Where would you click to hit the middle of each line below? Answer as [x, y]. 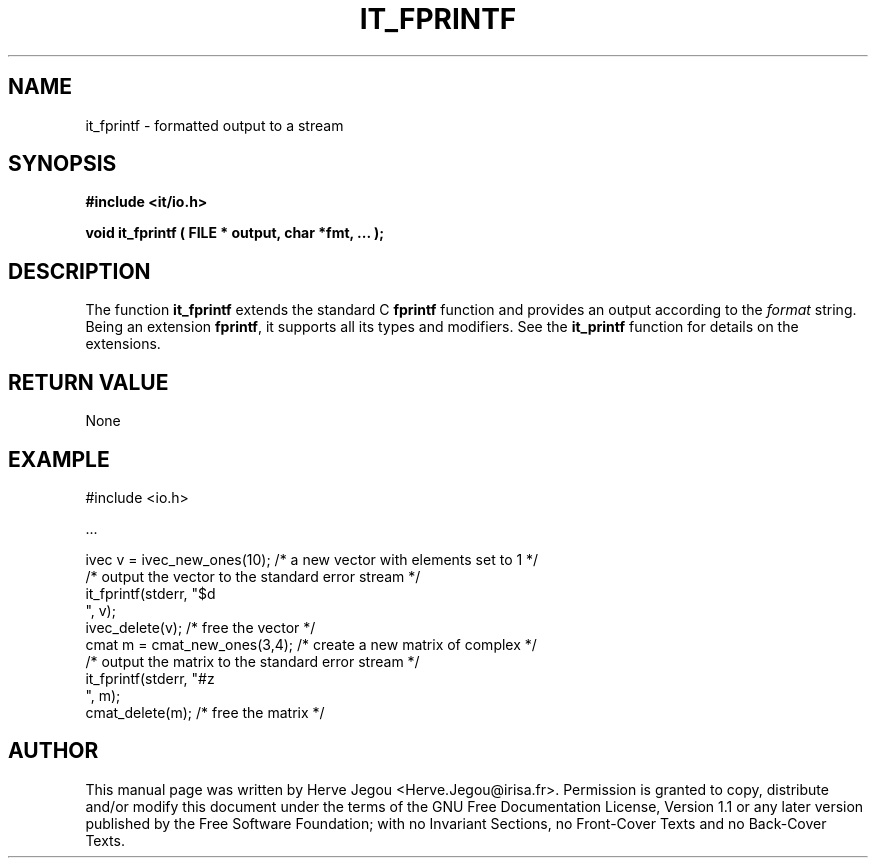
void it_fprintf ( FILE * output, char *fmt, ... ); [235, 233]
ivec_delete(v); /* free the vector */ [200, 627]
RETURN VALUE [88, 382]
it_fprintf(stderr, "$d [150, 593]
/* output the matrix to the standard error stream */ [252, 661]
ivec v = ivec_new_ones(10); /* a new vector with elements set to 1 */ [312, 559]
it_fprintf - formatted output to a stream [214, 125]
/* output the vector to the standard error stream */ [253, 576]
